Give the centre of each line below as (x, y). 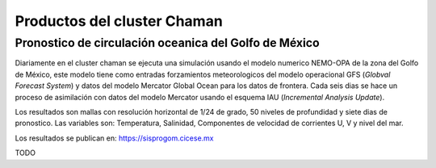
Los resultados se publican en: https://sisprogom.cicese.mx (114, 138)
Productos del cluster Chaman (119, 21)
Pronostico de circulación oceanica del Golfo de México (167, 43)
